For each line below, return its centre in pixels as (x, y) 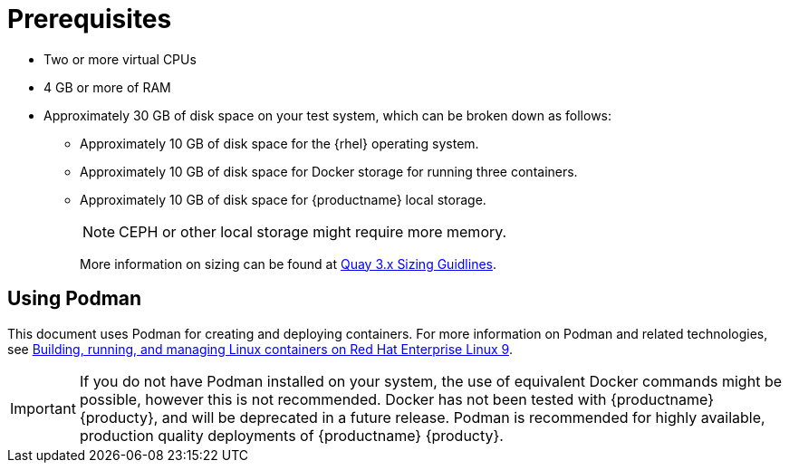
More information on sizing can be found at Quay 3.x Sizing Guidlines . (289, 264)
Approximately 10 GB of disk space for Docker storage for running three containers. (329, 171)
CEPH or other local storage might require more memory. (313, 231)
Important (43, 408)
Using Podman (75, 299)
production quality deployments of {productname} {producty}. (291, 435)
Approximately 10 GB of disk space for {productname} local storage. (283, 199)
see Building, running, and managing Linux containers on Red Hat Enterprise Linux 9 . (260, 349)
